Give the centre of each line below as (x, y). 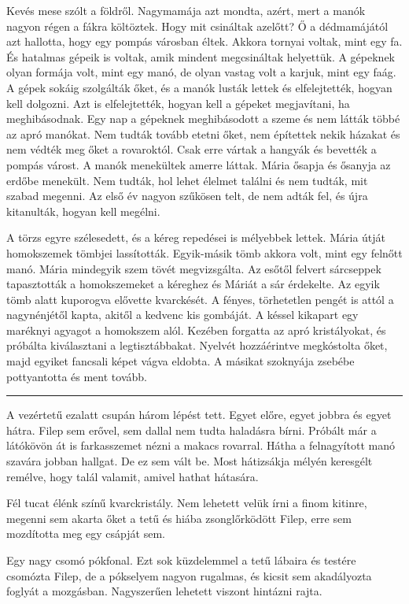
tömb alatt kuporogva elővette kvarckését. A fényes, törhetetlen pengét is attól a (200, 299)
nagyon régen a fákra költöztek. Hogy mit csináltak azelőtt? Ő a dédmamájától (197, 26)
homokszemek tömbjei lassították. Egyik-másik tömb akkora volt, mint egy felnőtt (204, 252)
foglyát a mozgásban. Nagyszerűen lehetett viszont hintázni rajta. (164, 591)
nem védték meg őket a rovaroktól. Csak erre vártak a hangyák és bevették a (192, 149)
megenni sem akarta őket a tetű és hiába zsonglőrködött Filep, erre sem (179, 518)
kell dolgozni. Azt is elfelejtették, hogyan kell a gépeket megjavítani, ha (178, 103)
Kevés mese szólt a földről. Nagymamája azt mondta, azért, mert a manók (186, 10)
